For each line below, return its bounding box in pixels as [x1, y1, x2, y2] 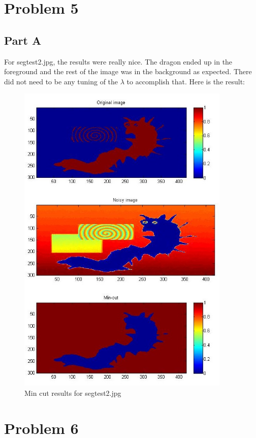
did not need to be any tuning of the [4, 76, 118, 86]
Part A [4, 32, 42, 48]
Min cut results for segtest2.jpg [24, 387, 121, 398]
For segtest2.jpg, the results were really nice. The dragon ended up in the [4, 56, 233, 67]
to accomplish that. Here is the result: [126, 76, 245, 86]
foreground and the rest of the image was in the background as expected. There [4, 66, 252, 77]
